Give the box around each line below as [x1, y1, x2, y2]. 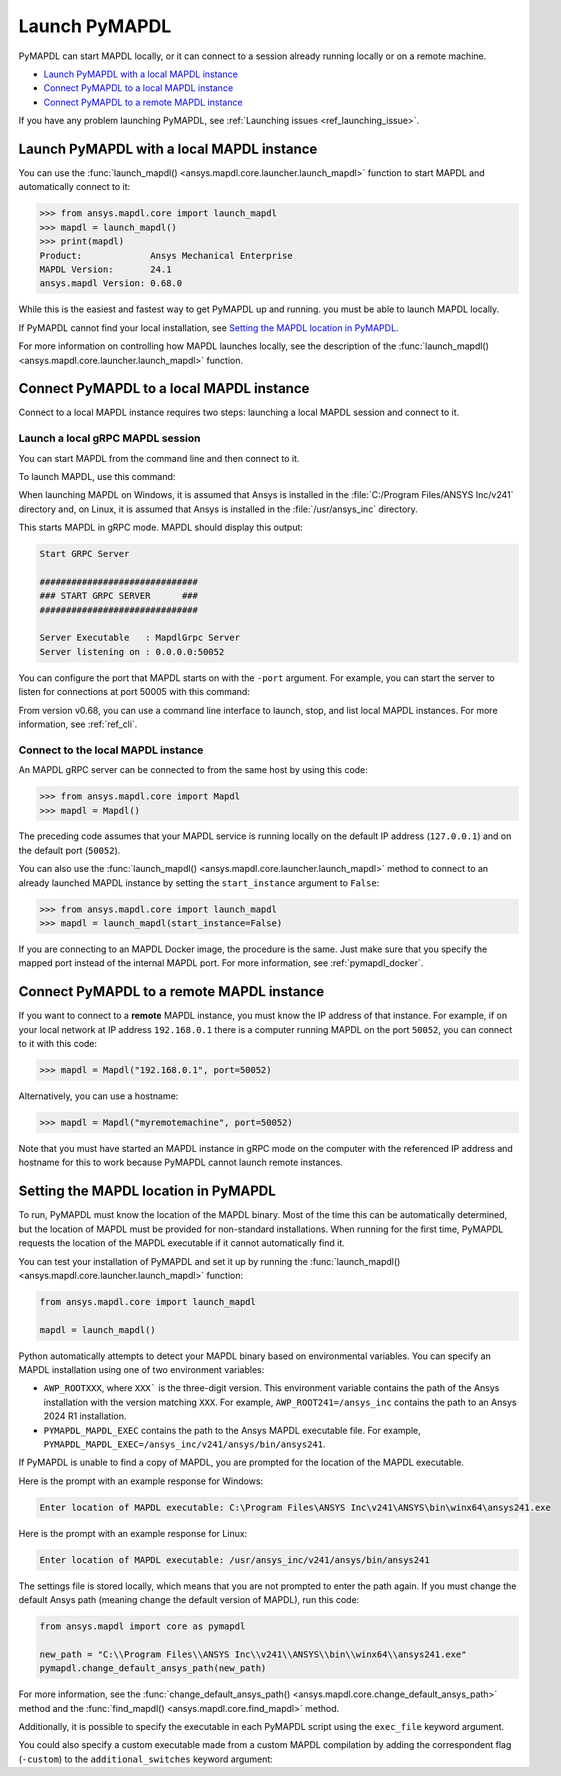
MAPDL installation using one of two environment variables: [18, 1364, 265, 1376]
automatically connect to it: [18, 181, 131, 193]
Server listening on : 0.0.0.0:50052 [39, 646, 225, 657]
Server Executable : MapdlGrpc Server [39, 632, 240, 644]
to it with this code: [18, 1038, 98, 1050]
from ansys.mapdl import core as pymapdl [39, 1621, 246, 1632]
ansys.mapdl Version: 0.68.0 [39, 278, 183, 289]
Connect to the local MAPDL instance [18, 743, 204, 757]
